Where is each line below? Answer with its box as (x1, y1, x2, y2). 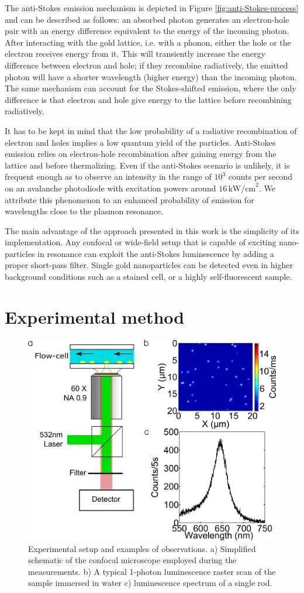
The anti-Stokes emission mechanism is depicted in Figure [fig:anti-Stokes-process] (5, 2, 299, 13)
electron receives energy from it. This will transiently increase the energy (5, 47, 265, 60)
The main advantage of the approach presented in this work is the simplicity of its (5, 224, 299, 236)
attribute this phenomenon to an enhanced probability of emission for (5, 193, 254, 205)
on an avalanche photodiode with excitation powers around (5, 181, 216, 194)
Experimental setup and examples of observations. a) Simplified (28, 542, 256, 554)
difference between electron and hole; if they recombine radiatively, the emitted (5, 59, 288, 71)
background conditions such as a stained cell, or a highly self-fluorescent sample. (5, 270, 292, 283)
